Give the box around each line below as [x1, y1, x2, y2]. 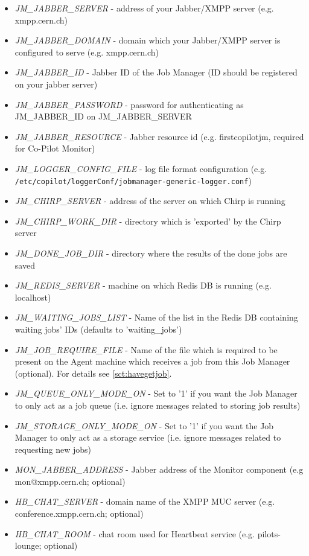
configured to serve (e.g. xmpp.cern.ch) [14, 45, 159, 58]
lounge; [14, 539, 42, 552]
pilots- [257, 527, 281, 540]
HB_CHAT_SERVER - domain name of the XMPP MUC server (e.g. [14, 495, 275, 508]
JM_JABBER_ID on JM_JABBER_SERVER [14, 110, 192, 123]
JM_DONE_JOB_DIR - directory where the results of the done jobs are [14, 246, 287, 259]
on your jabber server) [14, 77, 98, 90]
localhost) [14, 290, 51, 303]
